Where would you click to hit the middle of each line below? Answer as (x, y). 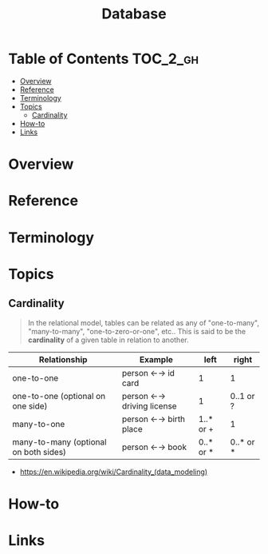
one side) (30, 406)
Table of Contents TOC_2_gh (104, 59)
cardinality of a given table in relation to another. (108, 340)
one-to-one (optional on (59, 396)
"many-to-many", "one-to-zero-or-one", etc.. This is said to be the (136, 331)
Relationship (63, 359)
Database (134, 14)
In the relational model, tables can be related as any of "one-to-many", (143, 323)
